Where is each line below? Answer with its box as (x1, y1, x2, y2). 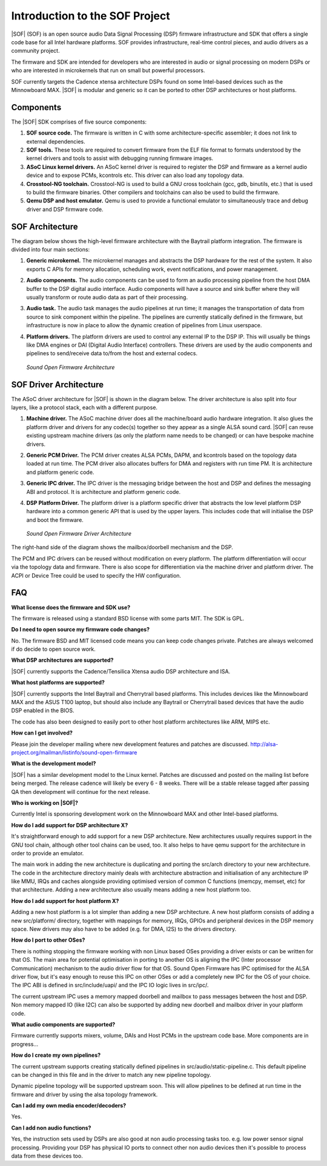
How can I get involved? (11, 729, 73, 736)
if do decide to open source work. (11, 645, 96, 653)
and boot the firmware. (26, 516, 84, 524)
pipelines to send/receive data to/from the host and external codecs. (26, 350, 198, 357)
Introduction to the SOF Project (11, 9, 170, 22)
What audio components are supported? (11, 1021, 116, 1028)
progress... (11, 1040, 39, 1048)
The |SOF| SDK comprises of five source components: (11, 118, 147, 125)
